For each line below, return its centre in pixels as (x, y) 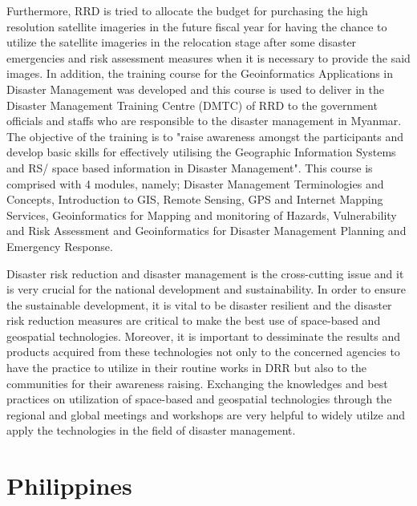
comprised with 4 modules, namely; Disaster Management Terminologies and (195, 183)
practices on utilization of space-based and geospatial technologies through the (199, 399)
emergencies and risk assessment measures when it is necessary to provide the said (208, 57)
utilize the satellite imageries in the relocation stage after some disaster (182, 42)
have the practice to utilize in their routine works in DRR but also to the (186, 368)
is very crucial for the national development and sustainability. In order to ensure (206, 289)
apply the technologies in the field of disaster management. (151, 430)
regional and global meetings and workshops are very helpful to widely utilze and (206, 414)
